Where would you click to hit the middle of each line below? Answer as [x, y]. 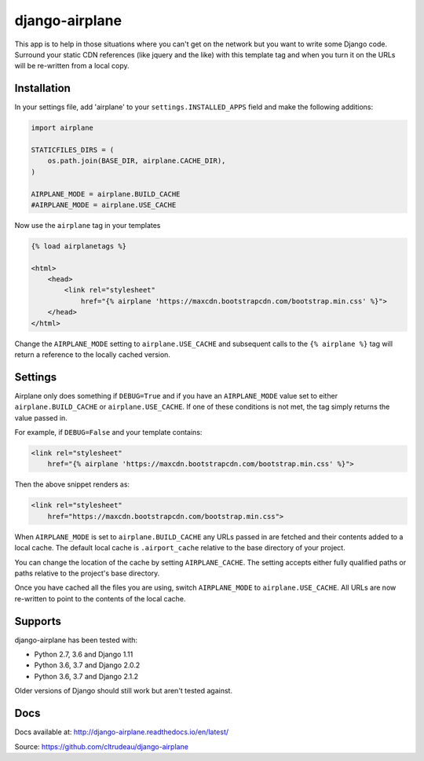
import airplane [62, 128]
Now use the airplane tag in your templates [88, 225]
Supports [38, 621]
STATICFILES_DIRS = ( [73, 150]
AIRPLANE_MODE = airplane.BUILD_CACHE [106, 194]
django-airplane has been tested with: [76, 640]
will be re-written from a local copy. [72, 66]
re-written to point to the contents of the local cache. [100, 598]
